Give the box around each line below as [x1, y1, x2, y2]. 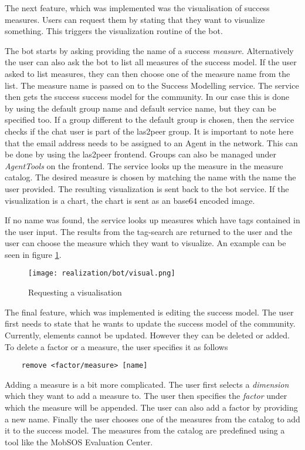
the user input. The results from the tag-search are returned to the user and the [5, 225, 292, 237]
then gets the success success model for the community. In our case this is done [5, 90, 289, 103]
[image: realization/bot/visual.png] [28, 269, 175, 278]
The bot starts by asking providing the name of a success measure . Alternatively [5, 44, 294, 56]
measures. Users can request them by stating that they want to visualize [5, 13, 265, 25]
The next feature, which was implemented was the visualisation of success [5, 2, 270, 14]
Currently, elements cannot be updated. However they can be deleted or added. [5, 328, 290, 341]
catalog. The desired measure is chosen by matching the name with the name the [5, 171, 296, 183]
